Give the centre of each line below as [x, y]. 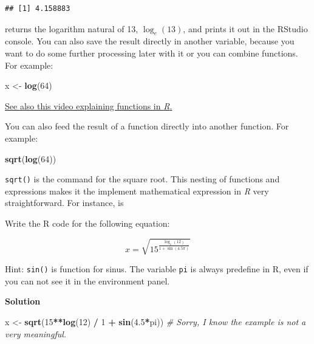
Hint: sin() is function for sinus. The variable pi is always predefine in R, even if [157, 269]
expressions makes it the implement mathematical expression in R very [137, 191]
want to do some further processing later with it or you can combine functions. [152, 53]
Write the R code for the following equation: [87, 223]
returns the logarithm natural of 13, [72, 28]
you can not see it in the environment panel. [87, 280]
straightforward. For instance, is [64, 203]
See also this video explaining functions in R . [89, 105]
